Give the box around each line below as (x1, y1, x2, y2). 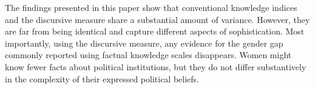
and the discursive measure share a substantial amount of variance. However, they (5, 13, 310, 25)
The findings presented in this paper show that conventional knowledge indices (5, 1, 297, 13)
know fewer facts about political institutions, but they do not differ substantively (5, 60, 307, 73)
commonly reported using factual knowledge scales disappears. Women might (5, 48, 292, 61)
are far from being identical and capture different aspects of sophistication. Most (5, 25, 305, 38)
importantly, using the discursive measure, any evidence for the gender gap (5, 36, 283, 49)
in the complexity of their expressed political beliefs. (5, 72, 199, 85)
